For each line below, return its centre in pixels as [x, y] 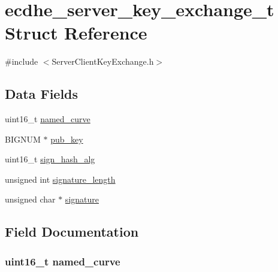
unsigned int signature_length [60, 179]
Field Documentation [72, 232]
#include [22, 61]
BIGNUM [23, 139]
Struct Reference [76, 33]
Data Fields [42, 94]
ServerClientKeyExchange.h [103, 61]
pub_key [67, 139]
